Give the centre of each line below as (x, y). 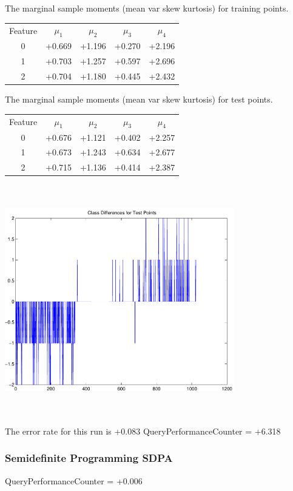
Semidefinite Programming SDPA (89, 458)
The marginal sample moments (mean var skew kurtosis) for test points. (139, 99)
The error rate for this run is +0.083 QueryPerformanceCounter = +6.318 (143, 431)
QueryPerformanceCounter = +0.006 (74, 480)
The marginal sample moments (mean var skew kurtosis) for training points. (147, 8)
